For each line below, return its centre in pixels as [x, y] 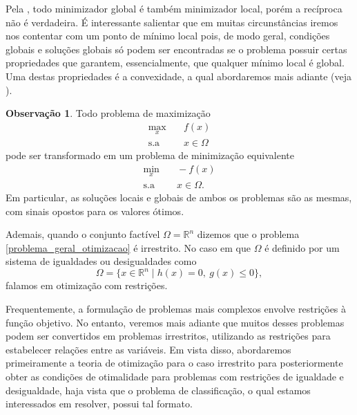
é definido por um [302, 247]
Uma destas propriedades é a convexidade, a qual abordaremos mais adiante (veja [179, 76]
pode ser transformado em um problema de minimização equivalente [150, 155]
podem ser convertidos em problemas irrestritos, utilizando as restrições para [168, 336]
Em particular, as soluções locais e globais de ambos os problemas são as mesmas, [179, 197]
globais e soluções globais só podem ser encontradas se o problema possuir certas [176, 49]
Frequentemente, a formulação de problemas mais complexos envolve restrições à [176, 308]
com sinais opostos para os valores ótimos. [95, 211]
